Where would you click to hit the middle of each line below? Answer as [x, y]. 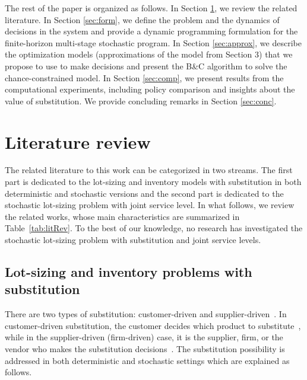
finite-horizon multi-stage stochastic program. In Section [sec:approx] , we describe [153, 42]
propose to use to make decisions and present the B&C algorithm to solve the [146, 66]
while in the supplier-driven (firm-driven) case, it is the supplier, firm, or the [144, 337]
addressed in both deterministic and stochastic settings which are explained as [147, 360]
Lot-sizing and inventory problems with [129, 272]
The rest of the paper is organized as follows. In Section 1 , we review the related [151, 8]
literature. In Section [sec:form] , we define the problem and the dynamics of [142, 19]
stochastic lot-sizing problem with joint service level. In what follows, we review [150, 205]
